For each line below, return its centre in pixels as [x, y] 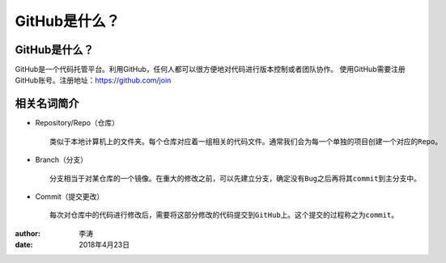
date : [24, 245]
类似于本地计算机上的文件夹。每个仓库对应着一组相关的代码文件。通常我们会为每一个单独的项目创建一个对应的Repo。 [246, 141]
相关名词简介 [47, 104]
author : [28, 233]
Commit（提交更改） [70, 196]
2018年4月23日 [104, 245]
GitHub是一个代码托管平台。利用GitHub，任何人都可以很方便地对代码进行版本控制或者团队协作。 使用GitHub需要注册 [210, 70]
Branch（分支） [62, 160]
